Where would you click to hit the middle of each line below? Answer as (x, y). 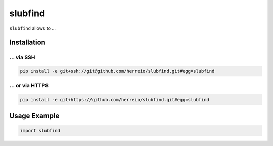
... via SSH (22, 57)
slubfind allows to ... (32, 28)
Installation (27, 43)
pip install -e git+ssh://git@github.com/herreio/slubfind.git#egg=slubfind (117, 71)
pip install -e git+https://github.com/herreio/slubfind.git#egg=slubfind (115, 100)
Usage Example (34, 115)
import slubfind (40, 131)
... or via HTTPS (29, 86)
